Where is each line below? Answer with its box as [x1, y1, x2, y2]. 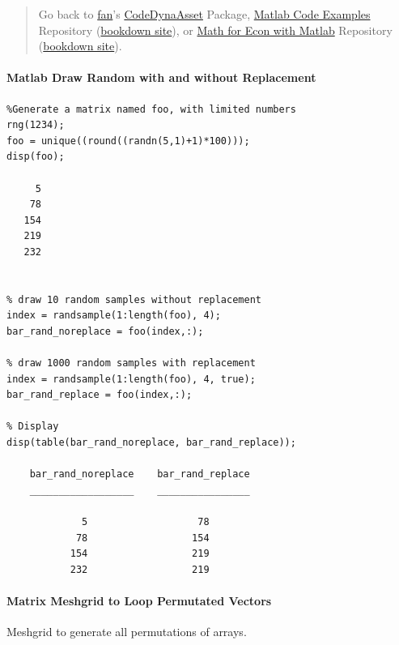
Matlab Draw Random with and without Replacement [6, 69, 316, 86]
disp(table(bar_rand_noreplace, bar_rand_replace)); [6, 437, 296, 449]
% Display [6, 421, 59, 433]
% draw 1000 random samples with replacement [6, 357, 256, 369]
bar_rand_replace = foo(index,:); [6, 389, 193, 401]
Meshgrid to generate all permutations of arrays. [6, 623, 247, 640]
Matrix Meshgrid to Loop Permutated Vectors [6, 592, 272, 609]
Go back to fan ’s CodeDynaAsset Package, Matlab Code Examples [38, 6, 371, 22]
